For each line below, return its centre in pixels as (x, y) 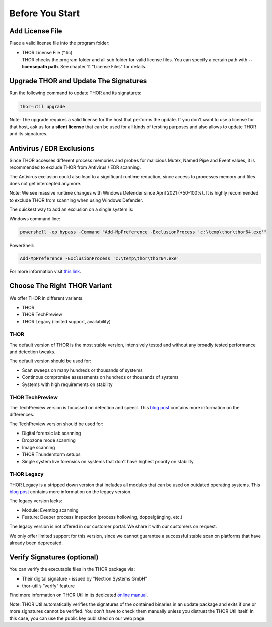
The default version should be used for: (50, 361)
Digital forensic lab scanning (51, 433)
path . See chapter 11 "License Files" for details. (97, 67)
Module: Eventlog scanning (50, 510)
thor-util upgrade (43, 107)
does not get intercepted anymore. (45, 183)
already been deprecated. (36, 543)
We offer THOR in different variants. (47, 298)
